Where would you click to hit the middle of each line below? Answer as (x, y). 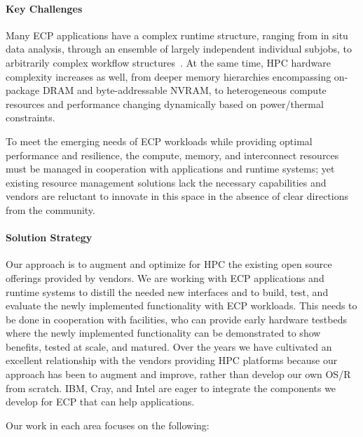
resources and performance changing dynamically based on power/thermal (165, 103)
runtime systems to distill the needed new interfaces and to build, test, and (167, 291)
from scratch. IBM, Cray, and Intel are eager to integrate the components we (171, 388)
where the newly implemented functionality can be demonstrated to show (163, 333)
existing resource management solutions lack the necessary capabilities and (166, 182)
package (23, 90)
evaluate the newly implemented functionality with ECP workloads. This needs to (181, 305)
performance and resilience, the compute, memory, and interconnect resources (172, 155)
